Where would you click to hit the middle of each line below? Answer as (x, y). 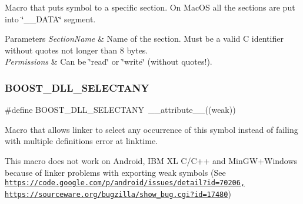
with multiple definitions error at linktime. (81, 141)
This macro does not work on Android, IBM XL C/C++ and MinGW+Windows (151, 160)
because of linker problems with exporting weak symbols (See (115, 172)
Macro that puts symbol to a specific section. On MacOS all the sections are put (150, 7)
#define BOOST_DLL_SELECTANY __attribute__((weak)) (120, 110)
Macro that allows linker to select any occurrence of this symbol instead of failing (151, 129)
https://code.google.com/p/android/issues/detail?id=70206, (125, 183)
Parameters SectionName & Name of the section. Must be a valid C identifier (144, 39)
